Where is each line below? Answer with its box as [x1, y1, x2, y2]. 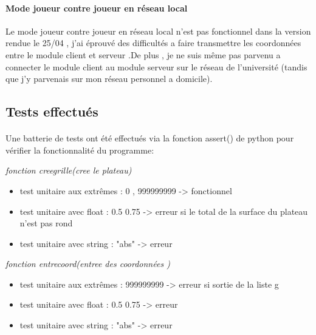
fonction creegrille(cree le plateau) [5, 164, 132, 177]
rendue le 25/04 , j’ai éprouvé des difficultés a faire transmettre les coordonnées [5, 36, 301, 49]
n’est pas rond [19, 217, 73, 229]
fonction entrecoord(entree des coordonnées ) [5, 257, 170, 270]
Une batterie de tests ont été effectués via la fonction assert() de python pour [5, 132, 294, 144]
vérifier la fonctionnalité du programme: [5, 143, 154, 156]
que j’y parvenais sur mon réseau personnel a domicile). [5, 72, 213, 85]
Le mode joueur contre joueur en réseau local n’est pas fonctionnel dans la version [5, 24, 311, 37]
